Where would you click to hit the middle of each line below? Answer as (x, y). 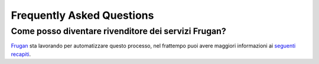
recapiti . (21, 54)
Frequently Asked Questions (82, 15)
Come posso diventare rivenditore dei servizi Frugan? (119, 31)
